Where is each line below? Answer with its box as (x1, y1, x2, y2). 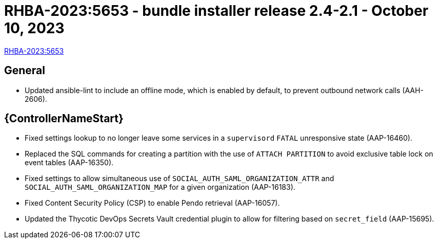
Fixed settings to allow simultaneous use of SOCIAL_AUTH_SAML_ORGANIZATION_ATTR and (25, 174, 334, 183)
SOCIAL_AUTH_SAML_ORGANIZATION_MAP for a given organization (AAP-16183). (25, 183, 295, 192)
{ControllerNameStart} (4, 112, 124, 125)
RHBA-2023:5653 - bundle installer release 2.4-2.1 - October (4, 2, 429, 19)
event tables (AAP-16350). (25, 158, 114, 167)
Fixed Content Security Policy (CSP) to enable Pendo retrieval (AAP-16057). (25, 198, 280, 208)
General (4, 64, 46, 77)
